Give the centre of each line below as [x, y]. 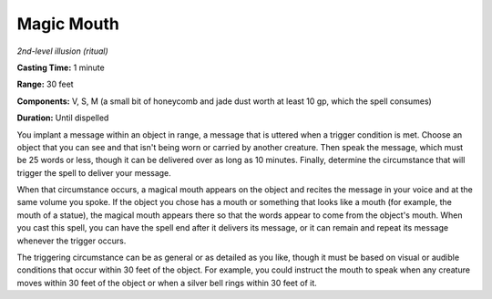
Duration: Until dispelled [63, 118]
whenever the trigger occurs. [72, 241]
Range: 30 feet [45, 84]
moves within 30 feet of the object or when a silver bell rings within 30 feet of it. [167, 283]
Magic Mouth [68, 24]
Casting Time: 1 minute [61, 67]
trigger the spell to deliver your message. [94, 172]
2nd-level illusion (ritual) [62, 51]
